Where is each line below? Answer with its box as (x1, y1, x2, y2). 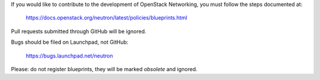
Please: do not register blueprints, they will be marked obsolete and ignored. (11, 65, 198, 72)
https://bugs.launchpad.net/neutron (25, 52, 113, 59)
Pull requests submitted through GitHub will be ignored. (11, 27, 146, 35)
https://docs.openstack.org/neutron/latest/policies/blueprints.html (25, 14, 188, 21)
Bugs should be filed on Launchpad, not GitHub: (11, 39, 129, 46)
